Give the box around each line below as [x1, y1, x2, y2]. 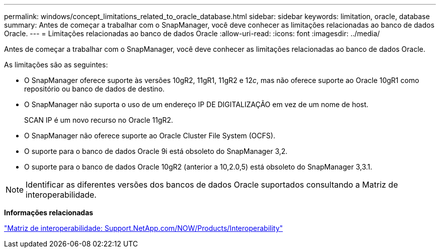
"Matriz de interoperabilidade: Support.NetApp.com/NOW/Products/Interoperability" [4, 224, 283, 232]
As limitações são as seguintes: [4, 60, 108, 69]
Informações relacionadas [4, 208, 93, 217]
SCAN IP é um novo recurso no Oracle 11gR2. [24, 116, 173, 124]
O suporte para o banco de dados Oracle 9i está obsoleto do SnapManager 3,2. [24, 147, 288, 155]
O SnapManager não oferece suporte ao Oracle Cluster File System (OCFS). [24, 131, 275, 140]
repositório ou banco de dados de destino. [24, 85, 165, 93]
